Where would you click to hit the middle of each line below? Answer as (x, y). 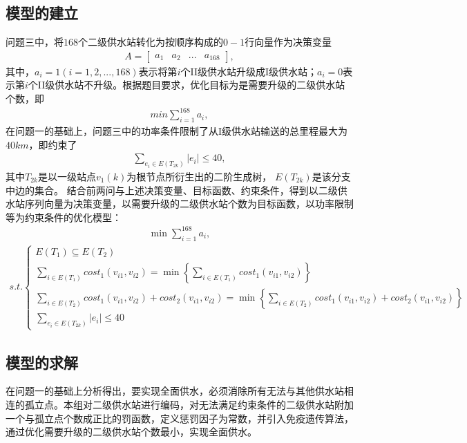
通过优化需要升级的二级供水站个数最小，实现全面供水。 (131, 432)
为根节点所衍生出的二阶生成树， (199, 177)
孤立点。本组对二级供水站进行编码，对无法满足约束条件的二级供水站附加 (189, 405)
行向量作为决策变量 (288, 42)
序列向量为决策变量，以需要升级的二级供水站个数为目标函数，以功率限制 (189, 204)
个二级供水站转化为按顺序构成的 (151, 42)
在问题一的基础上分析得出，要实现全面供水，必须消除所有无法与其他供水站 (175, 391)
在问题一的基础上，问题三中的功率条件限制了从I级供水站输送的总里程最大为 (177, 130)
